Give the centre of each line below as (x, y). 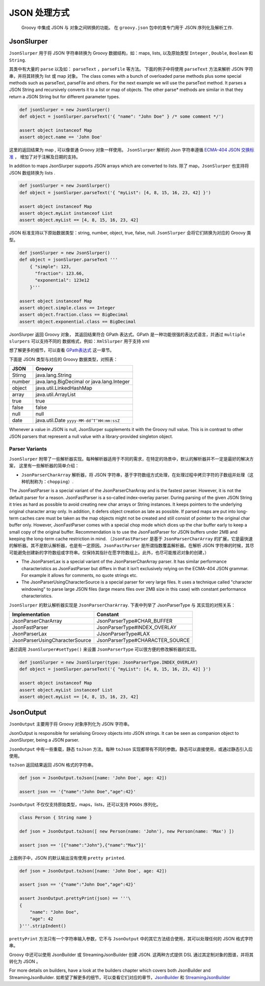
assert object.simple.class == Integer (67, 308)
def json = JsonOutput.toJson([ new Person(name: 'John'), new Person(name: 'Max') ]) (127, 831)
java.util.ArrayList (56, 395)
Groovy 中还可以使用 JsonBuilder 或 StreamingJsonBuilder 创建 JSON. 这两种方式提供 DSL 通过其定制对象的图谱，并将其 (131, 955)
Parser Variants (28, 449)
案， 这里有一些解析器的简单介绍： (44, 466)
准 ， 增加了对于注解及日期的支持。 (45, 157)
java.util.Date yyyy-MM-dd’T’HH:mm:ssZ (78, 420)
